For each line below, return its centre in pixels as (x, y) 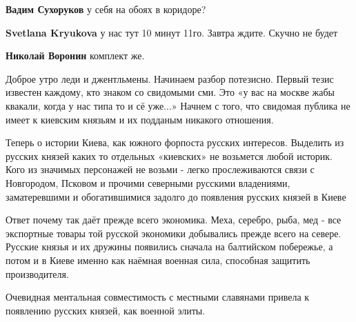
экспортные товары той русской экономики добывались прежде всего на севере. (174, 233)
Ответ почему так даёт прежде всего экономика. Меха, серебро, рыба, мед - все (174, 220)
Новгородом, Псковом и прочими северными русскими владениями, (148, 182)
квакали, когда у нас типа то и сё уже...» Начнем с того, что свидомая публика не (178, 105)
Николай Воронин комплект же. (75, 56)
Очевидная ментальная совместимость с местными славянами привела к (158, 297)
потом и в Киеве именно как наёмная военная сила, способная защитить (158, 260)
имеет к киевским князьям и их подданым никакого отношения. (140, 119)
